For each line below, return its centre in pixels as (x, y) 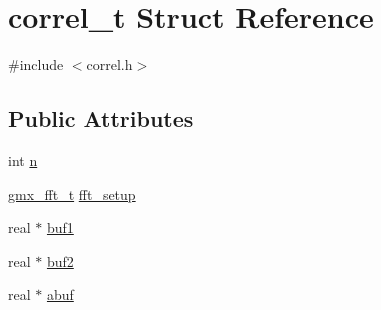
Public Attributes (101, 118)
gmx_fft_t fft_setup (72, 193)
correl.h (109, 64)
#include (36, 64)
